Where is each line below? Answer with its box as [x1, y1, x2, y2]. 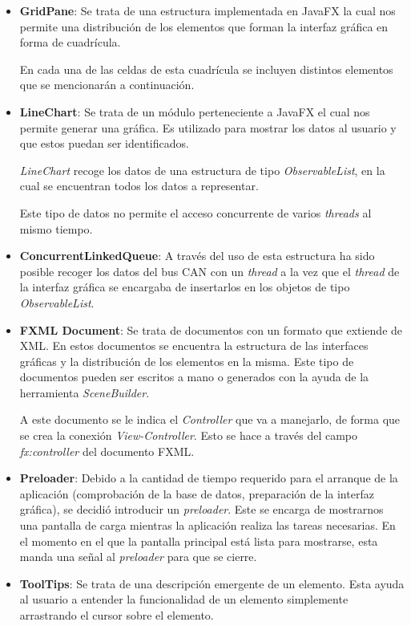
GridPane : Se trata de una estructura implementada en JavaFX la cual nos [19, 2, 396, 18]
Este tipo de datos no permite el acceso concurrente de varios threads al [19, 204, 372, 221]
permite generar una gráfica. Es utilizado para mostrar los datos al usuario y [19, 119, 397, 136]
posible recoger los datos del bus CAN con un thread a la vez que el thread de [19, 262, 400, 279]
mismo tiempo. [19, 220, 93, 237]
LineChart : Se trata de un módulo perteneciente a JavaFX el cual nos [19, 103, 370, 120]
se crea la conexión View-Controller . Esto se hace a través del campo [19, 427, 358, 444]
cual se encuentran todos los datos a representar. [19, 177, 259, 194]
